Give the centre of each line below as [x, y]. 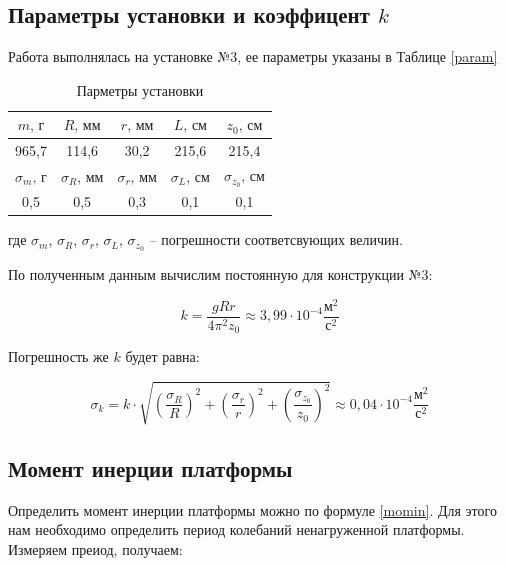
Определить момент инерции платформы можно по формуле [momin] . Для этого [252, 509]
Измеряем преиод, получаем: [95, 548]
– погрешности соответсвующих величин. [276, 239]
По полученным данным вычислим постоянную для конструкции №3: [220, 274]
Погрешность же [58, 356]
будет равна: [162, 356]
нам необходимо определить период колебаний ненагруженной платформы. [236, 529]
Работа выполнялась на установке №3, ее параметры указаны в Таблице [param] [253, 56]
